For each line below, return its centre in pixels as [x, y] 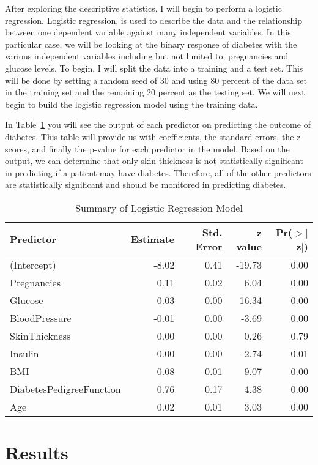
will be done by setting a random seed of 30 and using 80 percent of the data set [156, 80]
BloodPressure [41, 318]
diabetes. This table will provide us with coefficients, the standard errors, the [150, 136]
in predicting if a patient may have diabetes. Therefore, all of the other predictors [158, 172]
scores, [17, 148]
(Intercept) [33, 264]
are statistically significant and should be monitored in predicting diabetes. [146, 184]
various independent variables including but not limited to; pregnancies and [147, 56]
